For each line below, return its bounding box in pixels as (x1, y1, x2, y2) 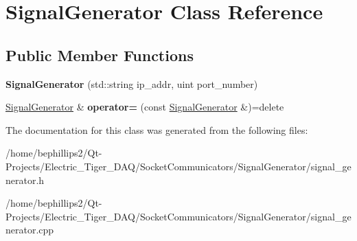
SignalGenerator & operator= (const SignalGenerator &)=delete (5, 100, 284, 114)
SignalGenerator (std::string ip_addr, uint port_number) (5, 76, 258, 91)
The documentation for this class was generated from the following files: (5, 122, 308, 137)
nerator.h (5, 172, 45, 187)
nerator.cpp (5, 222, 54, 237)
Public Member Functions (5, 44, 194, 65)
